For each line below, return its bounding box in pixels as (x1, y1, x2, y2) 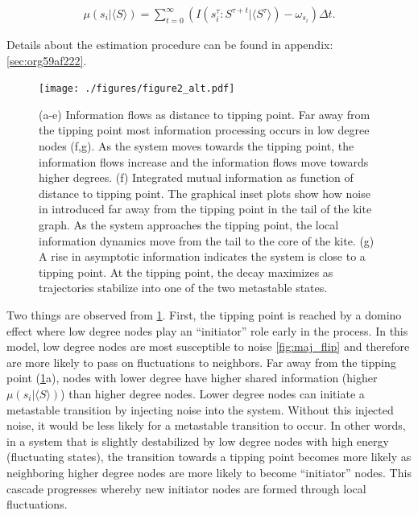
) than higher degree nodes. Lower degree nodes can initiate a (60, 385, 365, 402)
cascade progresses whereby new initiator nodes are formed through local (6, 480, 366, 496)
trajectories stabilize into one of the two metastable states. (39, 279, 328, 296)
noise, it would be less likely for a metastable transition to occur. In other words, (6, 417, 406, 434)
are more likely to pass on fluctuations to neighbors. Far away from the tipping (6, 353, 396, 370)
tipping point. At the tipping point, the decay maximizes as (39, 263, 333, 280)
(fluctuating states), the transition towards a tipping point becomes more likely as (6, 448, 412, 465)
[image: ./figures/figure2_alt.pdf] (39, 83, 235, 95)
